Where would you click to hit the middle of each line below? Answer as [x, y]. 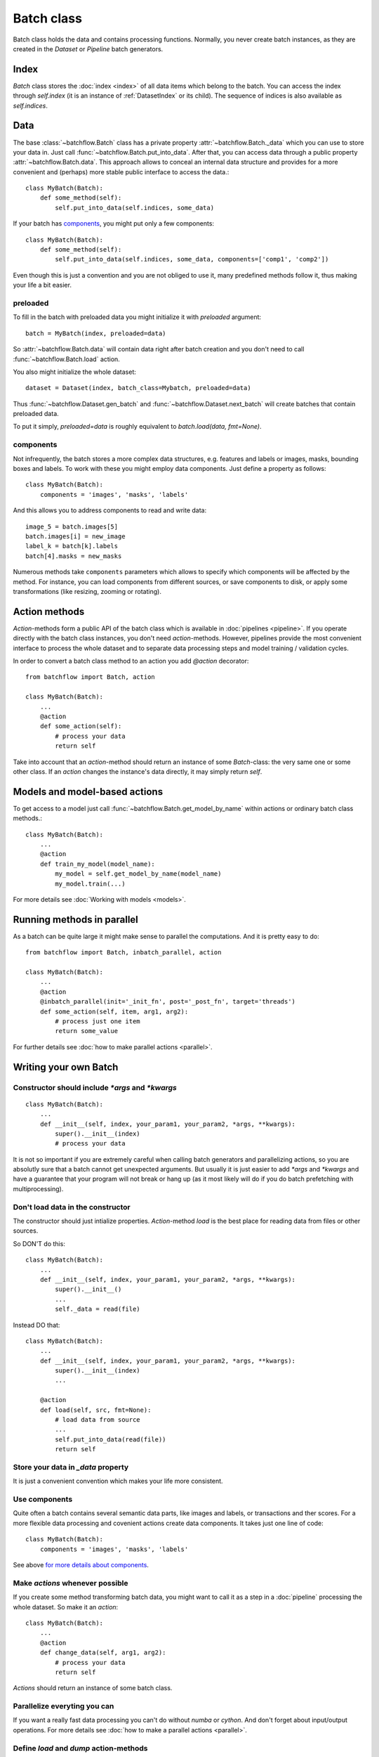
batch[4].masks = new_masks [74, 556]
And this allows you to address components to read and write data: [110, 510]
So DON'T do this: [39, 1243]
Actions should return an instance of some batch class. [93, 1688]
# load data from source [98, 1420]
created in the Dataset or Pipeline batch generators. [88, 48]
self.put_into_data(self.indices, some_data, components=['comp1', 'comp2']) [192, 259]
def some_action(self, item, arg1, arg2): [114, 1011]
